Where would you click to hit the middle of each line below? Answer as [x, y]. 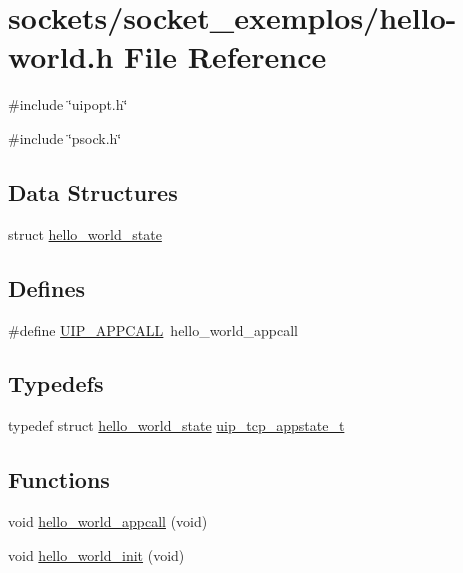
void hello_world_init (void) [96, 554]
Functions [59, 479]
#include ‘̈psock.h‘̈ [65, 137]
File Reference [225, 56]
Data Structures [93, 191]
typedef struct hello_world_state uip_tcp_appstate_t [176, 425]
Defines [47, 287]
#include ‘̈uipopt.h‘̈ [68, 104]
